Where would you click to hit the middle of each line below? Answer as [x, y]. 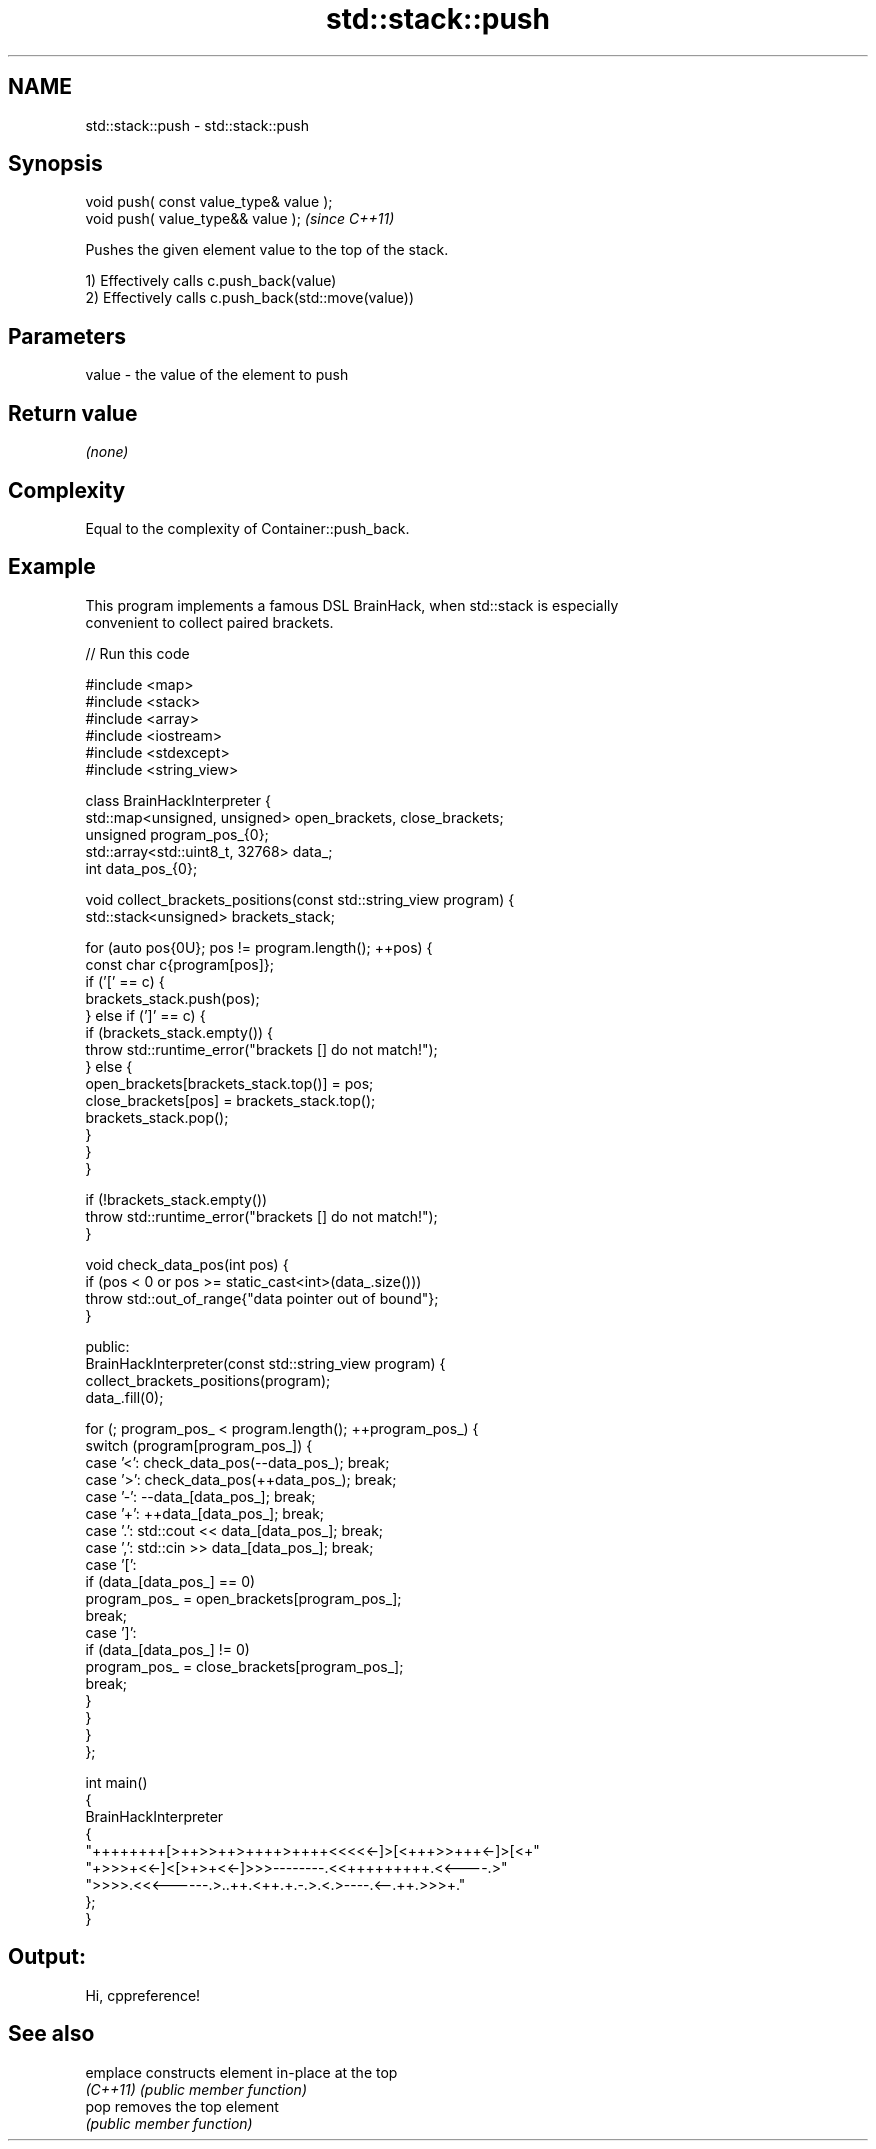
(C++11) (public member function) [196, 2089]
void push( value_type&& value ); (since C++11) [240, 219]
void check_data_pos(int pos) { [187, 1264]
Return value [73, 413]
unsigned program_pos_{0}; [177, 834]
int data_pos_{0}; [141, 868]
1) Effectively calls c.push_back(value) [211, 281]
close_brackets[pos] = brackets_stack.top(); [230, 1100]
